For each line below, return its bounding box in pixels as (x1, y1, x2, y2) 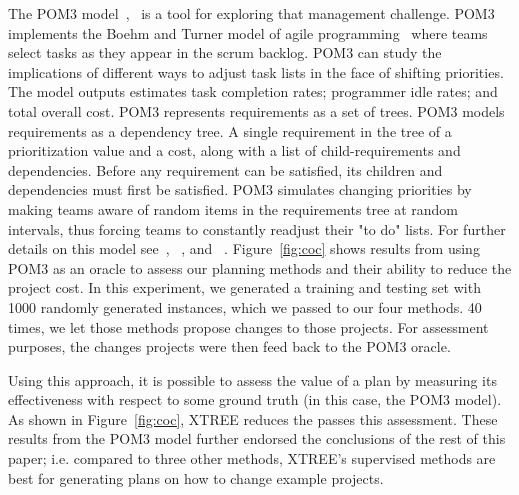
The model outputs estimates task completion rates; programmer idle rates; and (8, 81, 498, 102)
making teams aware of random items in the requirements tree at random (8, 198, 458, 219)
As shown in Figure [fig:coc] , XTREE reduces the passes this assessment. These (8, 408, 498, 429)
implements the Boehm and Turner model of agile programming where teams (8, 22, 488, 43)
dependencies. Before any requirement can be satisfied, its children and (8, 159, 443, 180)
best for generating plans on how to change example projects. (8, 467, 384, 488)
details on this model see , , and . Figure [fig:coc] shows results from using (8, 238, 480, 259)
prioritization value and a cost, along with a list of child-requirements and (8, 140, 461, 161)
